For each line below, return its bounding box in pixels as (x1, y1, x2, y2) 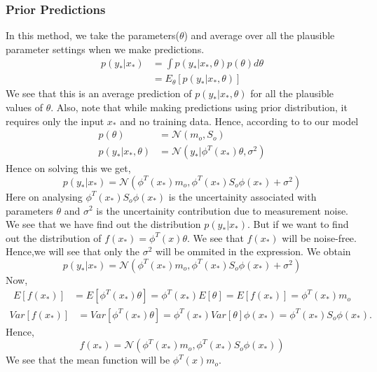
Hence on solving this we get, (6, 161, 131, 176)
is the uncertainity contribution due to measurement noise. (96, 203, 349, 217)
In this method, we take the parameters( (6, 28, 179, 43)
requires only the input (6, 113, 104, 128)
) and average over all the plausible (184, 28, 335, 43)
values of (6, 100, 43, 115)
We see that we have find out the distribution (6, 217, 201, 231)
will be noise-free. (282, 230, 357, 245)
